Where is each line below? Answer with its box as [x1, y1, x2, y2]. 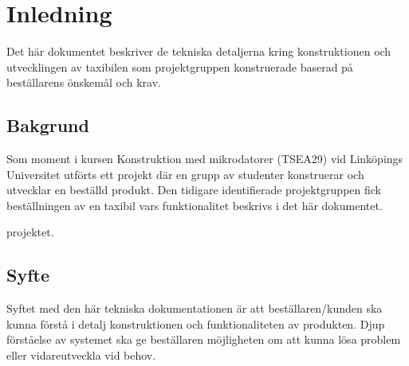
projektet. [6, 224, 54, 240]
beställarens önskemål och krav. [6, 74, 161, 91]
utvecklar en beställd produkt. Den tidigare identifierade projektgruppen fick [6, 181, 381, 198]
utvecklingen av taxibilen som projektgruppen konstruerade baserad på [6, 58, 353, 75]
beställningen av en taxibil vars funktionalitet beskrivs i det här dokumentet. [6, 197, 383, 213]
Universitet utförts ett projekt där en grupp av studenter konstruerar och [6, 165, 364, 182]
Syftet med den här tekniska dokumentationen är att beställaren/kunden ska [6, 300, 383, 317]
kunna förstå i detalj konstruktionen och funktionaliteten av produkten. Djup [6, 315, 385, 332]
